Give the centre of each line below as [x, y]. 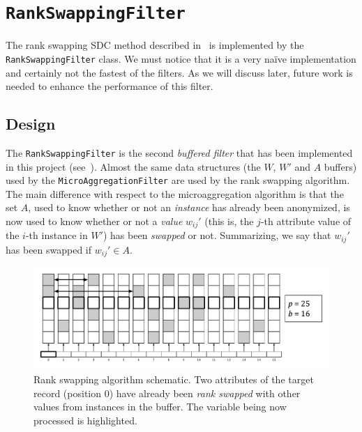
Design [31, 124]
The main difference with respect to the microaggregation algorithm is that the [175, 193]
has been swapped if [49, 249]
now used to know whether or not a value [94, 221]
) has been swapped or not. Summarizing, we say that [217, 235]
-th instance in [56, 235]
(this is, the [229, 221]
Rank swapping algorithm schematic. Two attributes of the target [174, 379]
